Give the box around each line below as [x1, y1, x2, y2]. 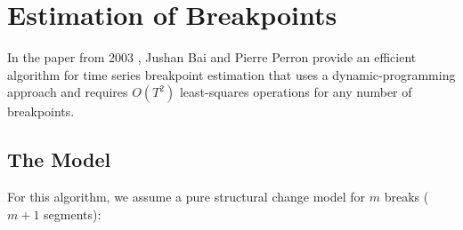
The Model [7, 146, 111, 173]
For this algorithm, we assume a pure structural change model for [7, 187, 366, 206]
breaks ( [384, 187, 429, 206]
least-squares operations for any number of [179, 83, 412, 101]
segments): [44, 204, 102, 223]
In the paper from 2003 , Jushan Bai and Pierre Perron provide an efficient [7, 48, 417, 67]
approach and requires [7, 83, 128, 101]
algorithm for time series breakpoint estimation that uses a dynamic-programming [7, 65, 456, 83]
